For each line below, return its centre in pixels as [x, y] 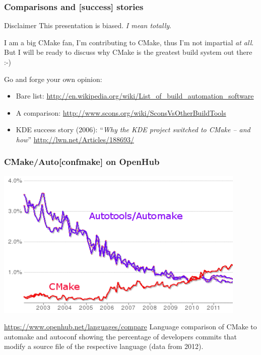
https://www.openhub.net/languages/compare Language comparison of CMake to [130, 327]
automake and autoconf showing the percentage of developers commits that [120, 336]
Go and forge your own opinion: [53, 79]
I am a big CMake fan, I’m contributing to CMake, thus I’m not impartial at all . [129, 42]
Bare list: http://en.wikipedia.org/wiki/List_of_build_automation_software [135, 96]
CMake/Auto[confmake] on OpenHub [82, 162]
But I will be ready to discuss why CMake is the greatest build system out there [128, 52]
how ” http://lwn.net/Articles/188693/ [75, 139]
